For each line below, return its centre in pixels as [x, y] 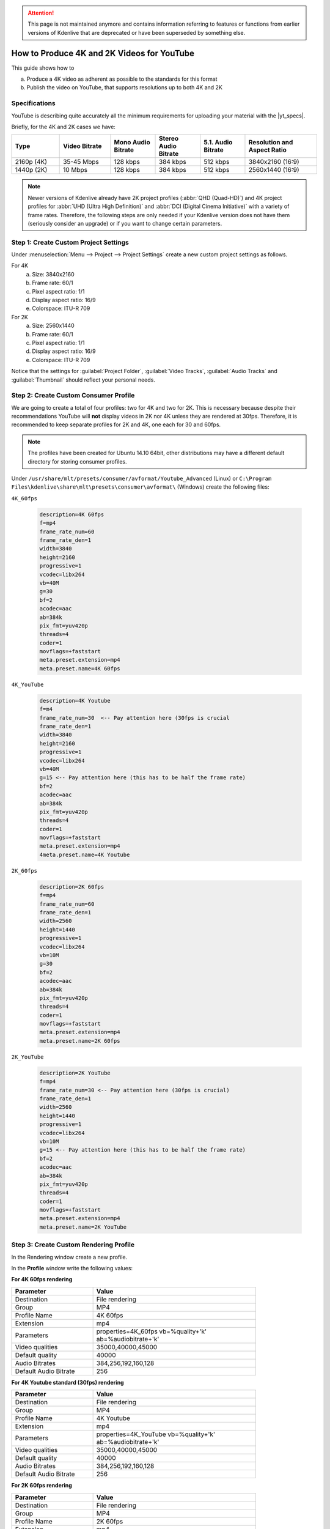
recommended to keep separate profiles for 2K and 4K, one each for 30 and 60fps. [116, 424]
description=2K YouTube [75, 1073]
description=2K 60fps [72, 887]
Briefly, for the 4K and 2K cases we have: [64, 127]
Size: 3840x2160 [53, 274]
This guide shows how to [43, 68]
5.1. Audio [218, 143]
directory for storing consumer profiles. [78, 461]
